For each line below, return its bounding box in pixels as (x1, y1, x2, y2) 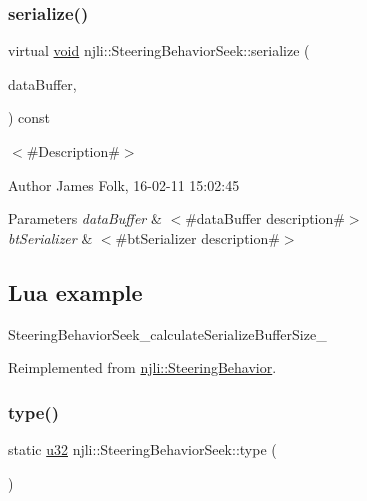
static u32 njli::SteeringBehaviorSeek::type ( (8, 438, 277, 459)
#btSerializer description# (115, 227, 280, 248)
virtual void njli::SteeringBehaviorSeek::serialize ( (8, 40, 310, 61)
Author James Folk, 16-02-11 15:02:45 (8, 174, 240, 195)
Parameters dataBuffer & (8, 208, 162, 229)
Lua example (8, 276, 143, 307)
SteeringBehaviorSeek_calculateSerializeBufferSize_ (8, 323, 327, 344)
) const (8, 107, 51, 128)
